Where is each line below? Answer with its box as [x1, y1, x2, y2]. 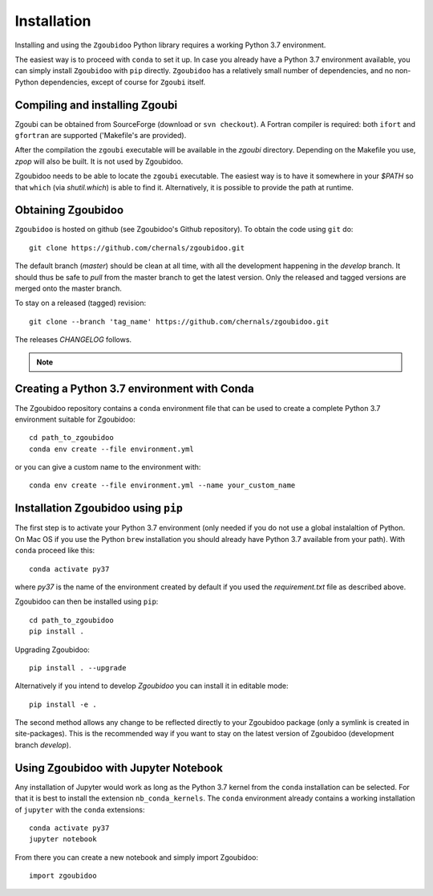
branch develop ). [14, 739, 71, 750]
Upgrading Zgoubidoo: [14, 645, 90, 654]
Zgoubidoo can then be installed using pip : [14, 597, 159, 606]
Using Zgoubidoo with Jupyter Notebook [14, 761, 224, 775]
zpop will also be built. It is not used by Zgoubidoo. [14, 157, 184, 166]
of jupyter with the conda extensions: [14, 804, 145, 814]
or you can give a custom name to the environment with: [14, 462, 201, 472]
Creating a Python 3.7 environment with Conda [14, 382, 254, 396]
